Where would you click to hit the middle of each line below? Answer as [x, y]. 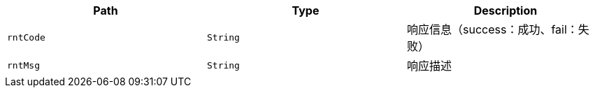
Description [506, 10]
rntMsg [23, 65]
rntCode [26, 37]
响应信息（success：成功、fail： [492, 29]
